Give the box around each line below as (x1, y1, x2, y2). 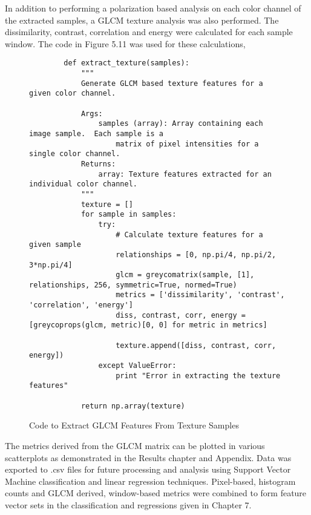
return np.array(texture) (80, 401, 185, 410)
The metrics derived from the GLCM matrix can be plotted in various (5, 439, 265, 451)
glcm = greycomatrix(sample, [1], (116, 271, 255, 280)
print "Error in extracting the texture (116, 371, 281, 380)
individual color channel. (29, 180, 137, 189)
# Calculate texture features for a (116, 230, 263, 239)
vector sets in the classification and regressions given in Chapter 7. (5, 498, 252, 511)
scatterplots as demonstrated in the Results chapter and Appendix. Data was (5, 451, 292, 464)
